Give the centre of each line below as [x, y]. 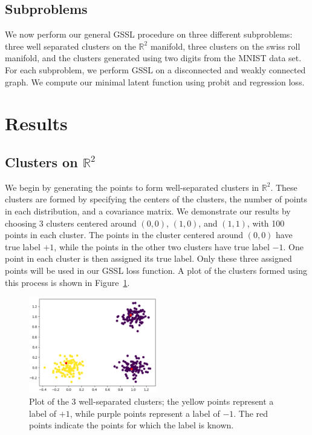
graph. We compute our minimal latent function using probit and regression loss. [155, 81]
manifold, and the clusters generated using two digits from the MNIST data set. [153, 58]
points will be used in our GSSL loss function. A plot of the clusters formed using [156, 270]
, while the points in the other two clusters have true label [162, 246]
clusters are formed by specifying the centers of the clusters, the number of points [156, 199]
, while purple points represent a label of [145, 413]
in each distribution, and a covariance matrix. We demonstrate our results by [148, 211]
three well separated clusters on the [70, 46]
